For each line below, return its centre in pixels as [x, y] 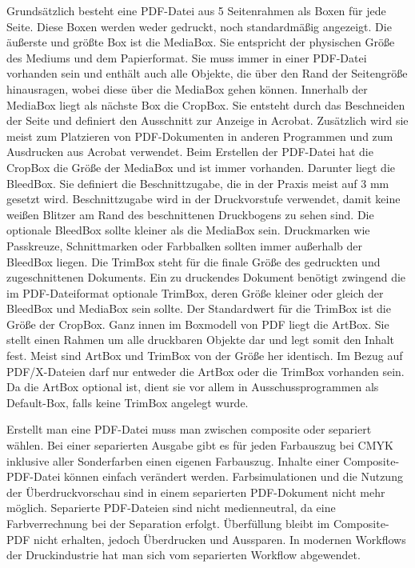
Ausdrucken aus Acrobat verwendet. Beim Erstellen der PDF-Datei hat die [190, 152]
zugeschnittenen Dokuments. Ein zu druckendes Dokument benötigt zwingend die [206, 277]
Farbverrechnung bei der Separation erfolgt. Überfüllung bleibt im [168, 523]
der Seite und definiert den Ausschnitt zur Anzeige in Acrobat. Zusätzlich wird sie [207, 120]
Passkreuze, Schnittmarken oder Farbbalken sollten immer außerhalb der [185, 245]
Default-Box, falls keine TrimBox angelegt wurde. [128, 402]
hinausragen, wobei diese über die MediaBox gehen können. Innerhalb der [187, 88]
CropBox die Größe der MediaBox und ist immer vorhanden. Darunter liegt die [201, 167]
